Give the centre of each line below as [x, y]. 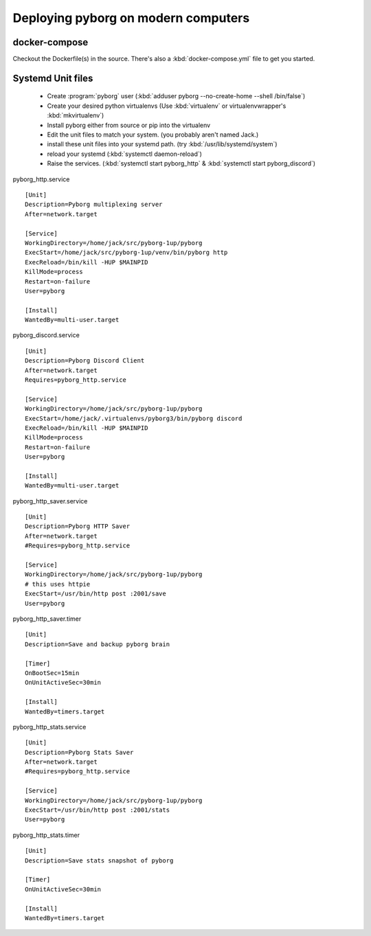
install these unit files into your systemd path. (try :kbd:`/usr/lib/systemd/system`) [162, 144]
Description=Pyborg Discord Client [85, 361]
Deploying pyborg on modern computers [131, 18]
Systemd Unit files [53, 78]
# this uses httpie [58, 584]
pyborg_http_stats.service [49, 727]
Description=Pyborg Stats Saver [79, 752]
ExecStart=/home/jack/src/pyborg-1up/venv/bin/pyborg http [126, 253]
